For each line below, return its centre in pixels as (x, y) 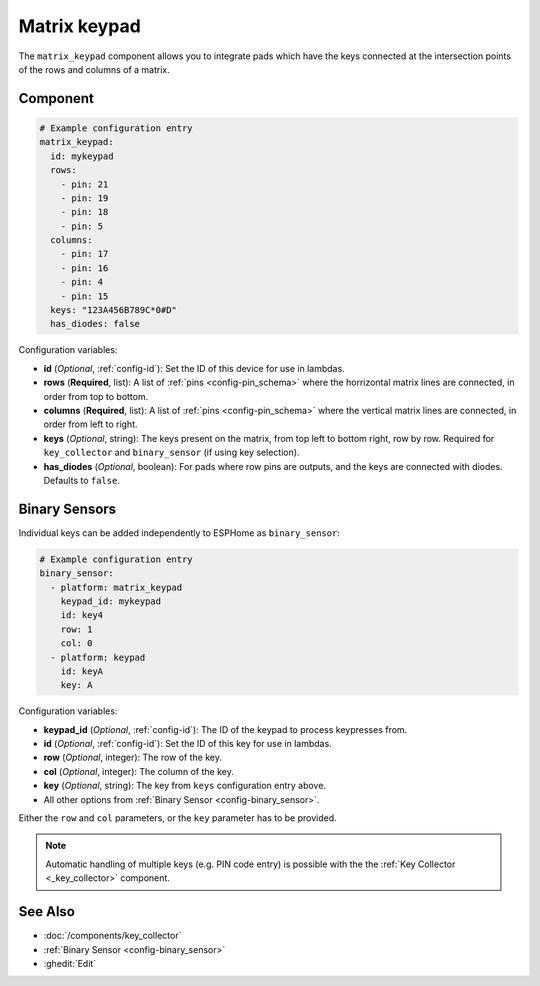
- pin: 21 (84, 184)
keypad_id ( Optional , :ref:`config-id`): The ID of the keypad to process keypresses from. (225, 729)
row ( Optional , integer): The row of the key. (132, 757)
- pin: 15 (84, 296)
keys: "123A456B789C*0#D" (113, 310)
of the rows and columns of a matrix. (94, 69)
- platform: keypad (98, 657)
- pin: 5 (82, 226)
